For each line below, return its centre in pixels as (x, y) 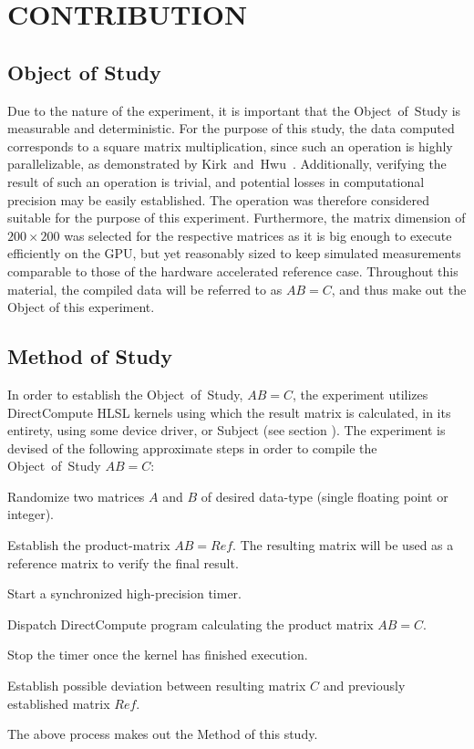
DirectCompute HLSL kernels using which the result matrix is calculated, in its (229, 412)
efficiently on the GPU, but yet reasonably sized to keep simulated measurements (234, 253)
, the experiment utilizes (360, 394)
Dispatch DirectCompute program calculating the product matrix (191, 624)
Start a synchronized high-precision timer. (124, 593)
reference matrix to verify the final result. (123, 562)
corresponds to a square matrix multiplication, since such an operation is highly (230, 146)
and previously (364, 686)
